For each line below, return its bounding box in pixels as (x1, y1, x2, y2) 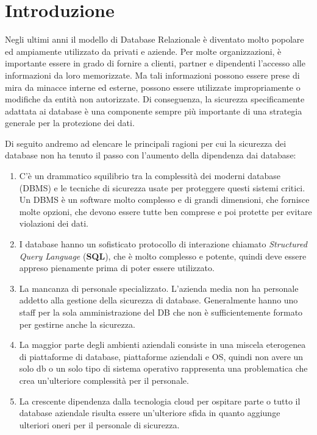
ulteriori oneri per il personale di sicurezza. (19, 418, 180, 431)
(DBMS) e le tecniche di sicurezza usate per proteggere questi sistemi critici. (19, 181, 305, 194)
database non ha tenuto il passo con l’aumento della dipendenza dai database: (5, 149, 296, 161)
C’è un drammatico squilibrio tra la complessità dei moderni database (19, 169, 281, 182)
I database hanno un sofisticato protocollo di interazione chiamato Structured (19, 238, 307, 250)
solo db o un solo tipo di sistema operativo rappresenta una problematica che (19, 362, 308, 375)
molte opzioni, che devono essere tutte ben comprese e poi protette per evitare (19, 205, 312, 217)
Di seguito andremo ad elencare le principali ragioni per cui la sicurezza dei (5, 136, 287, 149)
